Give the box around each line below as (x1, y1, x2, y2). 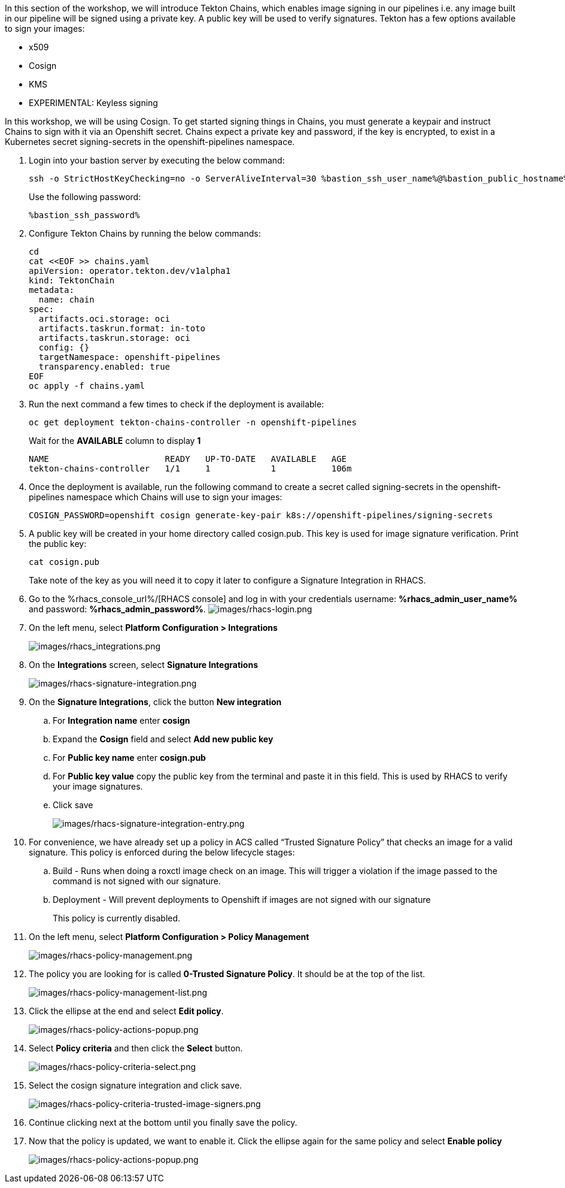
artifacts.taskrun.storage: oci (38, 333, 190, 343)
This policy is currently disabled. (53, 913, 181, 923)
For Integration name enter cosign (53, 715, 190, 726)
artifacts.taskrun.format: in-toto (38, 324, 206, 333)
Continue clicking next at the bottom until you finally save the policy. (29, 1117, 297, 1127)
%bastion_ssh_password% (29, 210, 140, 220)
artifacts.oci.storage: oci (38, 314, 171, 324)
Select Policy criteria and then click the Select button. (29, 1043, 243, 1053)
